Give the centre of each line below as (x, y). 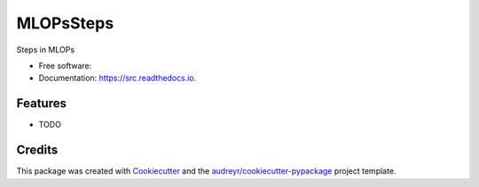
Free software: (65, 66)
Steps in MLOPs (46, 50)
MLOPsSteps (65, 23)
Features (41, 103)
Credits (37, 150)
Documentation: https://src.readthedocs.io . (118, 78)
